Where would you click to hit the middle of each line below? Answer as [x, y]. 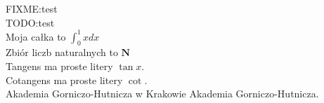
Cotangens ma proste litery [64, 80]
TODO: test [30, 22]
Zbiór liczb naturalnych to [62, 52]
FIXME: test [32, 8]
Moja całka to [36, 36]
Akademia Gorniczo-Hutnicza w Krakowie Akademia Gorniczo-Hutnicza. [162, 94]
